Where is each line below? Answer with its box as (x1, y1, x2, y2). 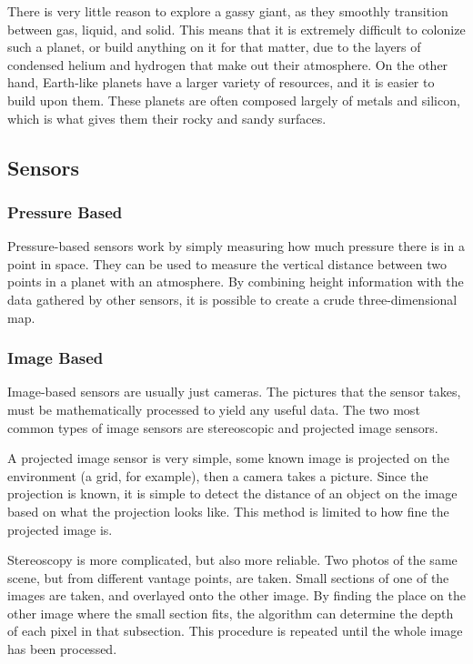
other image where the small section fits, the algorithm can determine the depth (7, 603, 454, 622)
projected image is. (7, 519, 113, 538)
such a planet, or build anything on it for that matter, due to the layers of (7, 37, 421, 56)
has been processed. (7, 639, 117, 659)
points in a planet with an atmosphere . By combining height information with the (7, 272, 464, 291)
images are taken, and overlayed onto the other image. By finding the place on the (7, 586, 466, 605)
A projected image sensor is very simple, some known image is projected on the (7, 448, 449, 468)
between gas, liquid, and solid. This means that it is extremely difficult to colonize (7, 19, 466, 38)
